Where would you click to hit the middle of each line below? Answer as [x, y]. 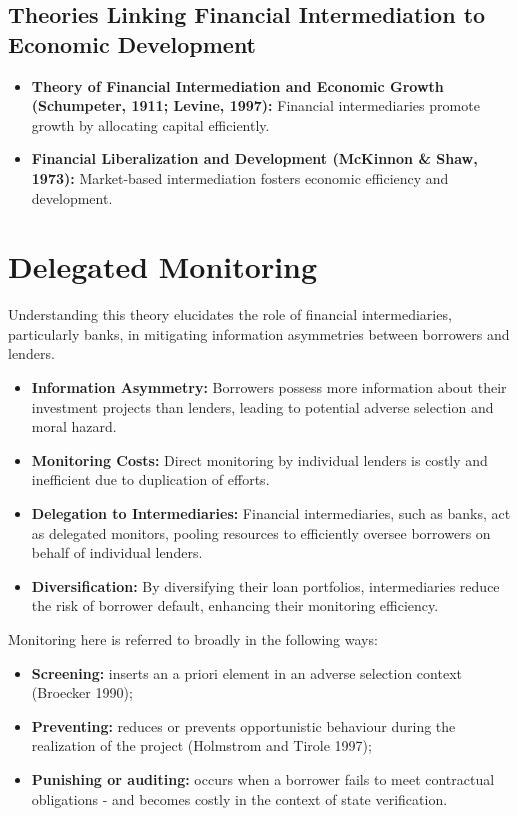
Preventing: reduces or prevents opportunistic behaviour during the [243, 725]
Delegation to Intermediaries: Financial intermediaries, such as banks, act [271, 513]
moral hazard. [74, 426]
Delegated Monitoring [163, 266]
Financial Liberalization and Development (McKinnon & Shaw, [254, 158]
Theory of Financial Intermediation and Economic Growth [237, 85]
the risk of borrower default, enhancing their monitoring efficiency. [235, 605]
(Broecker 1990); [82, 692]
